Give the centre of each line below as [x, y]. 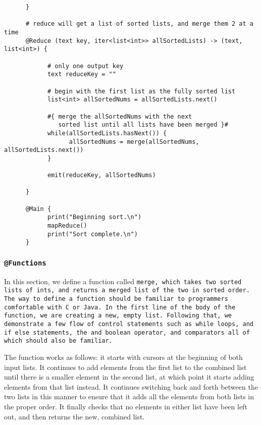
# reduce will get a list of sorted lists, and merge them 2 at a [139, 24]
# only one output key [85, 66]
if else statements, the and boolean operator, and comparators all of [127, 332]
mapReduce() [67, 226]
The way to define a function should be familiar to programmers [116, 299]
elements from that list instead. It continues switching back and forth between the [131, 386]
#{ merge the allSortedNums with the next [120, 116]
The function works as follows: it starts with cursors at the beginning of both [123, 357]
